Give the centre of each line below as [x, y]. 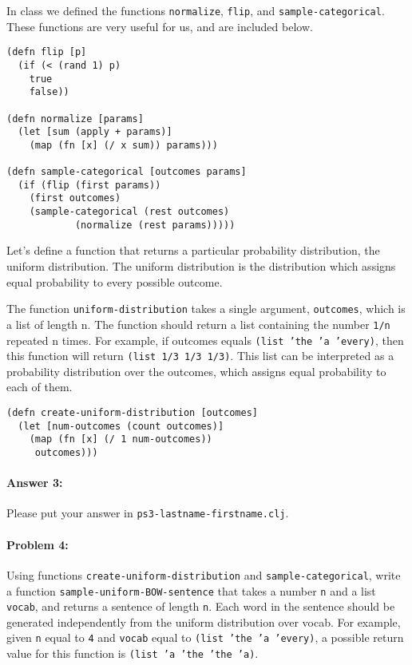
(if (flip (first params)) [89, 185]
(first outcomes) [75, 198]
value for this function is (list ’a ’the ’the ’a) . [133, 653]
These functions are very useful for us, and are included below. [160, 26]
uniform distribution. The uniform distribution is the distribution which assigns [201, 266]
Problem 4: [38, 544]
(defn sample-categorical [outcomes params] [127, 172]
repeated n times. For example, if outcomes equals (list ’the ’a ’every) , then [205, 340]
